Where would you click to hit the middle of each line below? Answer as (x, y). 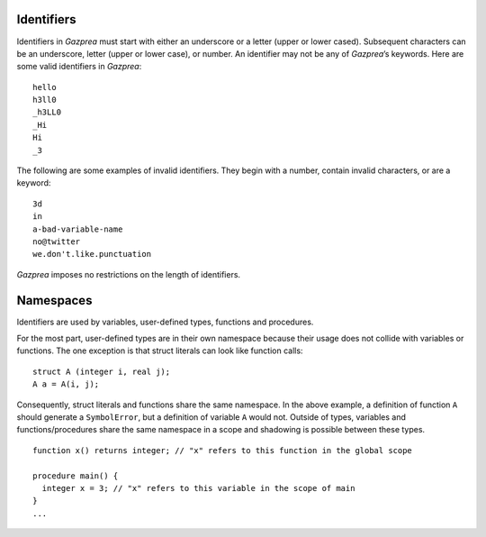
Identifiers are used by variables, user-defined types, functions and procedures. (165, 322)
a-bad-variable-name (78, 229)
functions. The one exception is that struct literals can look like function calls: (160, 350)
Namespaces (54, 300)
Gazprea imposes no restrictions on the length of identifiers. (129, 274)
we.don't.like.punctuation (92, 254)
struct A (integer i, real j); (102, 371)
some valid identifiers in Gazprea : (79, 67)
